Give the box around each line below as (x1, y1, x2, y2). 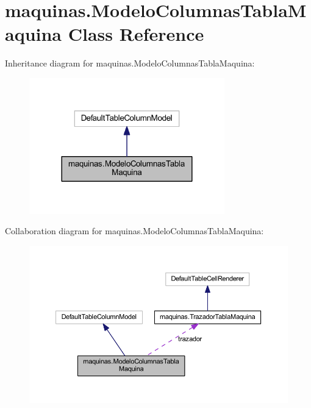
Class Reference (68, 21, 204, 46)
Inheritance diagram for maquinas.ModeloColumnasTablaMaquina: (5, 57, 255, 70)
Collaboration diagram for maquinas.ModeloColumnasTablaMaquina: (5, 224, 264, 237)
